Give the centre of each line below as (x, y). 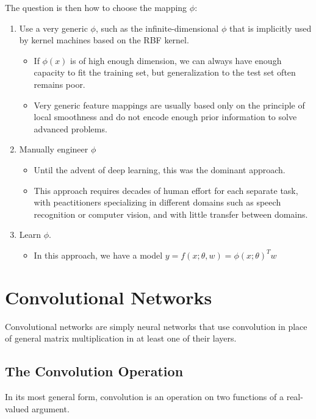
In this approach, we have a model (98, 255)
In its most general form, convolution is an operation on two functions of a (144, 397)
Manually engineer (54, 149)
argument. (50, 408)
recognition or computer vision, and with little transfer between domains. (171, 214)
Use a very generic (53, 28)
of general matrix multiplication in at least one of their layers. (121, 338)
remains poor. (59, 84)
